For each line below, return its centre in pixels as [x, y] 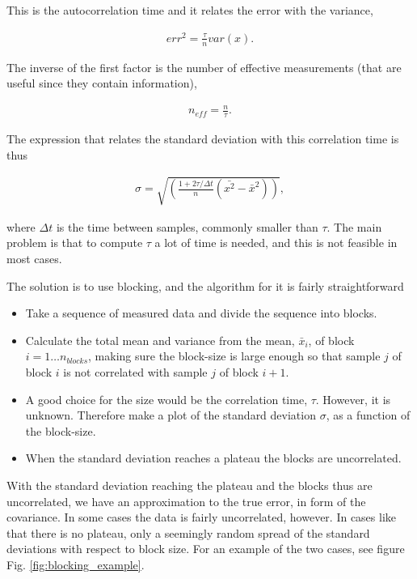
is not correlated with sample [135, 372]
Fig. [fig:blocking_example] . [76, 564]
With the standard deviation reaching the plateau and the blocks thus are [190, 485]
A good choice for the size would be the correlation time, [166, 399]
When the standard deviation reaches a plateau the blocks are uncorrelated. [213, 458]
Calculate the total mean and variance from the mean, [160, 340]
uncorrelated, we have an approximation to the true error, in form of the [186, 501]
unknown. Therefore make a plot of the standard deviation [171, 415]
